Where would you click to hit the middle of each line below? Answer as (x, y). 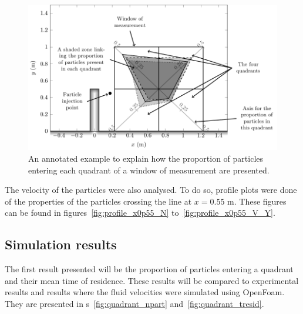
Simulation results (61, 244)
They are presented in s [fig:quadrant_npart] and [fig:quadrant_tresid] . (134, 303)
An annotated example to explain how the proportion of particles (146, 158)
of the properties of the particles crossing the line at (98, 201)
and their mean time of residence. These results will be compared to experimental (152, 280)
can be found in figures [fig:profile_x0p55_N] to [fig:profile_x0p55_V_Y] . (140, 213)
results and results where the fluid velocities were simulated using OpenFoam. (145, 292)
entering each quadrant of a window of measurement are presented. (149, 170)
